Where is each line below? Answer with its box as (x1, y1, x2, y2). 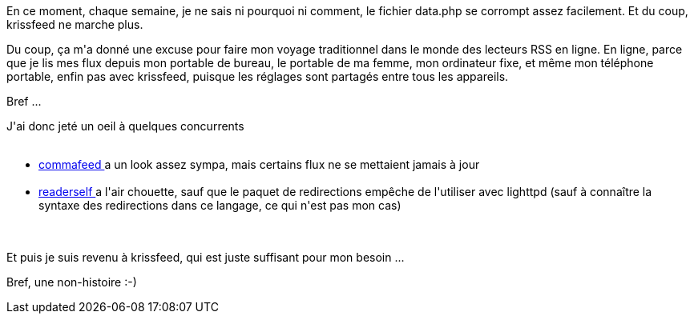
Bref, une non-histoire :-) (6, 275, 137, 289)
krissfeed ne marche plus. (6, 18, 143, 31)
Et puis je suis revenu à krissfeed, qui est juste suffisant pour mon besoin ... (6, 250, 405, 264)
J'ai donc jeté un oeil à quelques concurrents (6, 119, 244, 133)
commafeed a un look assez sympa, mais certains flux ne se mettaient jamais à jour (38, 158, 480, 171)
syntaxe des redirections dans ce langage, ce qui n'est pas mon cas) (38, 198, 401, 212)
